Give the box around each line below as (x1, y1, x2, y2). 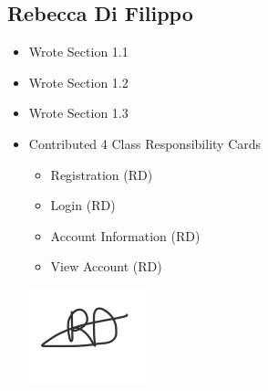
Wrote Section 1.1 (28, 42, 129, 61)
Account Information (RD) (50, 226, 201, 245)
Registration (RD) (50, 164, 153, 184)
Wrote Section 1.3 (28, 103, 129, 122)
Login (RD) (50, 195, 116, 215)
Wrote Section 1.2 (28, 72, 129, 91)
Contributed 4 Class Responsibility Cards (28, 133, 262, 153)
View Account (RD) (50, 257, 162, 276)
